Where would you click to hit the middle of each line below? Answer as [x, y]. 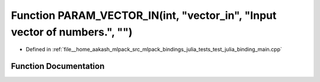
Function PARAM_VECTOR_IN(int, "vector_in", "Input [144, 15]
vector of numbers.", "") [72, 32]
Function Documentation [58, 66]
